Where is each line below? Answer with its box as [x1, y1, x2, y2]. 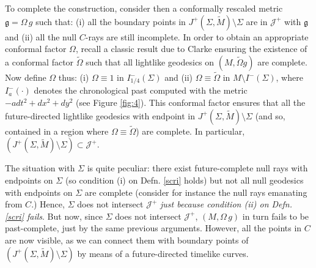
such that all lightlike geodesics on [86, 55, 215, 68]
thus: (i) [58, 71, 89, 83]
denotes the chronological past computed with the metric [34, 84, 248, 97]
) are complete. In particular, [136, 124, 245, 137]
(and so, [255, 109, 285, 122]
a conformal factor [5, 55, 74, 68]
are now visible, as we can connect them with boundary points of [5, 234, 249, 247]
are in [246, 15, 268, 28]
